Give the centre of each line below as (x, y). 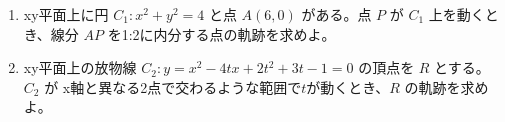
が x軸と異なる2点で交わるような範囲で (173, 86)
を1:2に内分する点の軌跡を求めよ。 (221, 33)
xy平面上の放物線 (80, 67)
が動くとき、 (348, 86)
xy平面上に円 (66, 14)
